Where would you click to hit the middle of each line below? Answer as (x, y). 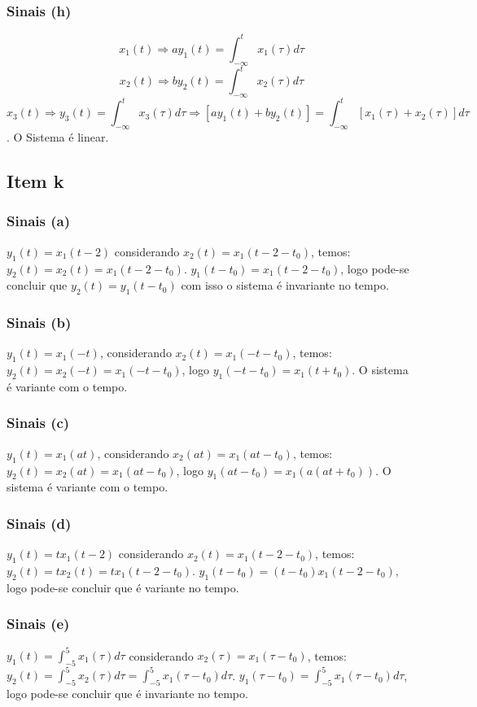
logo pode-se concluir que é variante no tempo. (123, 587)
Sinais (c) (38, 423)
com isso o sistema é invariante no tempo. (285, 285)
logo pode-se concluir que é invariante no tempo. (127, 694)
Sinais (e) (38, 624)
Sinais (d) (39, 523)
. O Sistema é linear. (58, 137)
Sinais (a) (38, 221)
